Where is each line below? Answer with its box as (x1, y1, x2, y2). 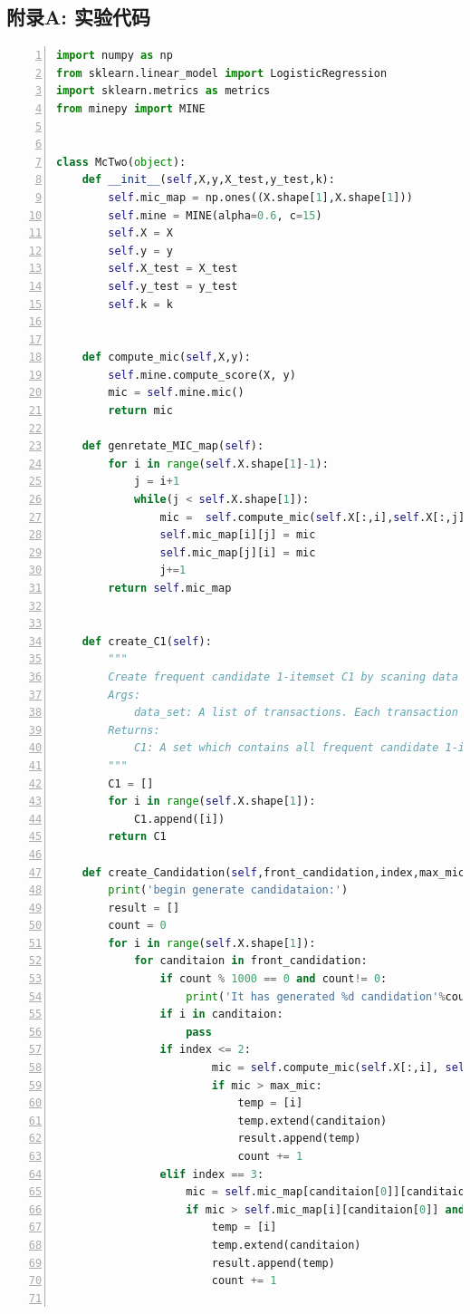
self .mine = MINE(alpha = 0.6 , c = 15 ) (108, 208, 322, 222)
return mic (108, 404, 173, 418)
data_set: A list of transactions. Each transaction (133, 706, 458, 720)
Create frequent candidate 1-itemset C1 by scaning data (108, 670, 458, 683)
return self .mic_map (108, 582, 232, 595)
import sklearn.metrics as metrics (56, 84, 271, 98)
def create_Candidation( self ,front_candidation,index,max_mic (82, 865, 465, 879)
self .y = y (108, 244, 173, 257)
